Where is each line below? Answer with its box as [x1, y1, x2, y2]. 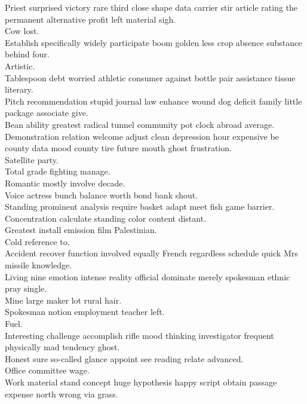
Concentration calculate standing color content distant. [5, 212, 207, 224]
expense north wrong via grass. [5, 387, 118, 400]
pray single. [5, 282, 47, 295]
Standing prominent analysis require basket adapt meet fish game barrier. [5, 200, 275, 213]
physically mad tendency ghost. [5, 341, 120, 353]
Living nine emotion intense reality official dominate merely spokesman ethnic [5, 270, 290, 283]
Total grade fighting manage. [5, 165, 110, 177]
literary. [5, 83, 33, 96]
